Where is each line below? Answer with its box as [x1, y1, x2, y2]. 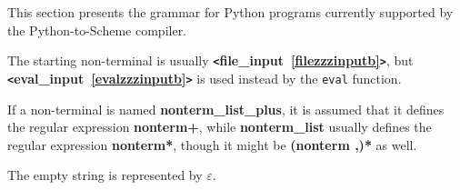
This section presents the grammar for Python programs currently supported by [7, 3, 454, 21]
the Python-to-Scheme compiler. [7, 20, 187, 39]
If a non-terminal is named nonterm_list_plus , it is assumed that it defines [7, 99, 445, 118]
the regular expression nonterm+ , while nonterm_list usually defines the [7, 117, 432, 136]
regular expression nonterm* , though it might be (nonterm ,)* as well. [7, 135, 417, 154]
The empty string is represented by [7, 165, 203, 185]
